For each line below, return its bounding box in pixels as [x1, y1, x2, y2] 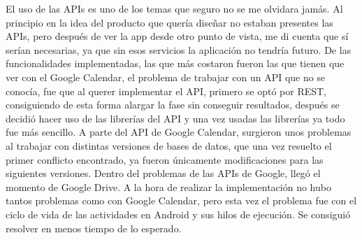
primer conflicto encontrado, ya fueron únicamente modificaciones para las [6, 152, 324, 167]
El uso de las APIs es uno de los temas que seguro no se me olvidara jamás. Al [6, 1, 343, 15]
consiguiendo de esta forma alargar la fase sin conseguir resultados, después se [6, 97, 340, 112]
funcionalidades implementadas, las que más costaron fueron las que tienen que [6, 56, 345, 71]
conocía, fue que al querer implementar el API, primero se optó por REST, [6, 83, 327, 98]
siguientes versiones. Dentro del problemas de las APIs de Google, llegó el [6, 166, 321, 181]
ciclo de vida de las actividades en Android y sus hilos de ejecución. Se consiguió [6, 206, 351, 221]
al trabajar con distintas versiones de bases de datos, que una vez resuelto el [6, 138, 332, 153]
